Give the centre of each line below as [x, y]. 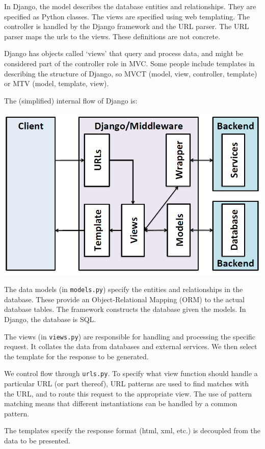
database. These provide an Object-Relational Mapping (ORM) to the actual [124, 299]
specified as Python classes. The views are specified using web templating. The [127, 16]
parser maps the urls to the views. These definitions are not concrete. [112, 36]
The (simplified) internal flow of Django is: [71, 100]
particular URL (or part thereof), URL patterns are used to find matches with [127, 384]
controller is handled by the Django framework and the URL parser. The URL [127, 26]
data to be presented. [37, 441]
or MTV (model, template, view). [57, 83]
